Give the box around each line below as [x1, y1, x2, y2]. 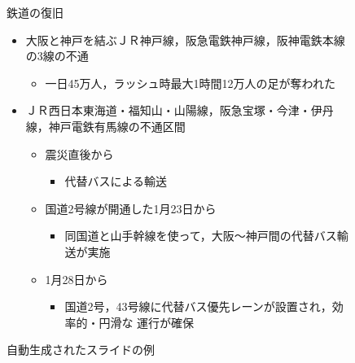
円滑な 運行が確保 [99, 313, 195, 330]
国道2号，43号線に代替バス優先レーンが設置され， [64, 298, 332, 315]
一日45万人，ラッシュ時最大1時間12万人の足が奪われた [45, 74, 335, 91]
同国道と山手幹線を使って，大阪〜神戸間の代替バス [64, 227, 337, 244]
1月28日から [45, 270, 108, 287]
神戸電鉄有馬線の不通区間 [48, 117, 186, 134]
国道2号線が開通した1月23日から [45, 199, 217, 216]
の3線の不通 [25, 47, 89, 64]
